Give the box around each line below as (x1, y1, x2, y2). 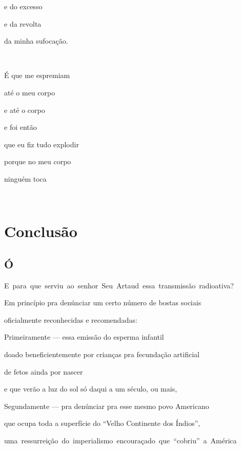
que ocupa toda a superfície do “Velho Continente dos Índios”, (4, 418, 200, 428)
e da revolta (4, 18, 42, 29)
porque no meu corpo (4, 156, 71, 167)
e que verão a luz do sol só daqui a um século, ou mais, (4, 383, 177, 394)
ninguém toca (4, 173, 47, 184)
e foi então (4, 122, 37, 132)
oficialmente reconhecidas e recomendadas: (4, 314, 137, 325)
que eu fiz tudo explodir (4, 139, 79, 149)
